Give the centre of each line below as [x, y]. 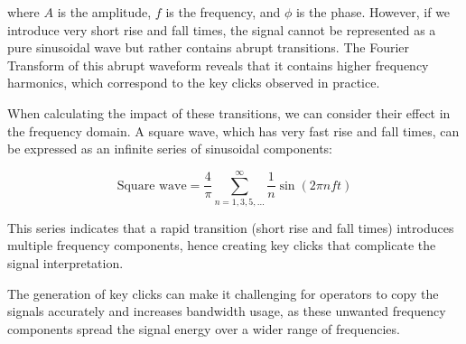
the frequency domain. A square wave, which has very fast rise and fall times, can [233, 130]
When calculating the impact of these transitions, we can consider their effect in [229, 112]
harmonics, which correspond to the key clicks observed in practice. [194, 83]
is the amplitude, [104, 12]
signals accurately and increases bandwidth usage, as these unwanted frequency [227, 311]
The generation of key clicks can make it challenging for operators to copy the [223, 293]
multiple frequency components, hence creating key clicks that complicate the [222, 245]
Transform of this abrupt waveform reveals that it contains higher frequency [218, 65]
